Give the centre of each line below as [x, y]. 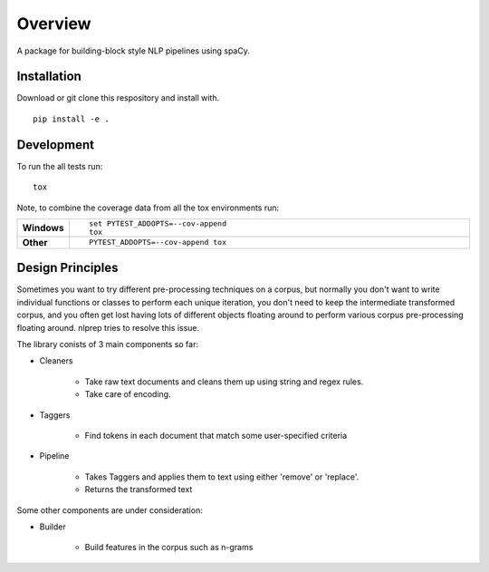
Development [56, 145]
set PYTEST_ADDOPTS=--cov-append [158, 223]
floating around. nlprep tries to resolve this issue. [108, 327]
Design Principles [67, 268]
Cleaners [56, 361]
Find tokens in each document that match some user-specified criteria [216, 435]
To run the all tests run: [60, 166]
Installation [49, 77]
